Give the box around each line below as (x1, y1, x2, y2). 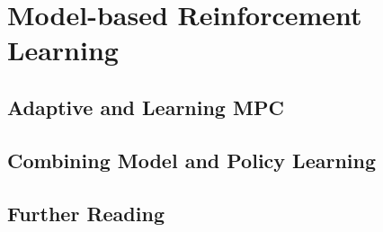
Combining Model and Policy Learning (7, 146, 377, 174)
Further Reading (7, 199, 165, 227)
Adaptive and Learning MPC (7, 93, 284, 120)
